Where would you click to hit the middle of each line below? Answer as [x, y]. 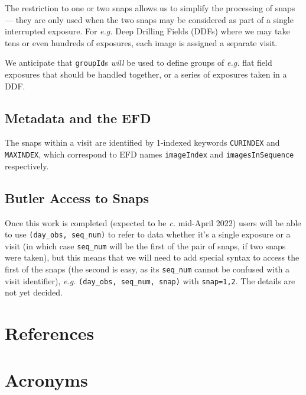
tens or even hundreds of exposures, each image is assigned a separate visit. [141, 42]
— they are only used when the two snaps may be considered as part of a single [149, 19]
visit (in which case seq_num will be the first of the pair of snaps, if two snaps [145, 245]
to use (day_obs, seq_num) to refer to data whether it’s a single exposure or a [148, 234]
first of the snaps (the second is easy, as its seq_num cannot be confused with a [147, 269]
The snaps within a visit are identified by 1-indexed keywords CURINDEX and [142, 142]
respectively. [27, 166]
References [50, 333]
